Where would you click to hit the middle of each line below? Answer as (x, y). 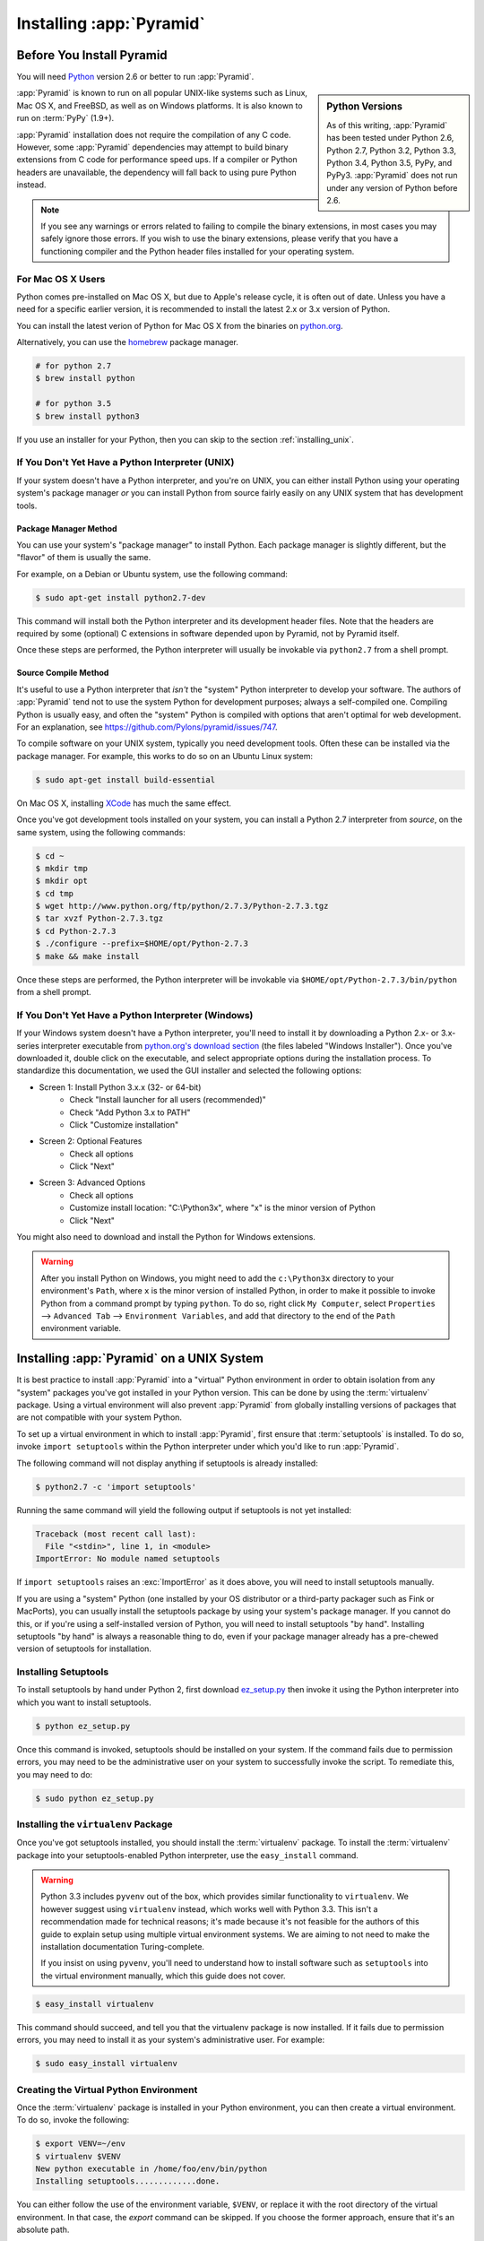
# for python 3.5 (73, 404)
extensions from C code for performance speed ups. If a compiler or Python (157, 160)
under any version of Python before (392, 187)
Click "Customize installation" (124, 1124)
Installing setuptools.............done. (128, 2181)
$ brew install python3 (88, 416)
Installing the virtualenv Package (95, 1824)
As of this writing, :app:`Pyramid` (387, 125)
